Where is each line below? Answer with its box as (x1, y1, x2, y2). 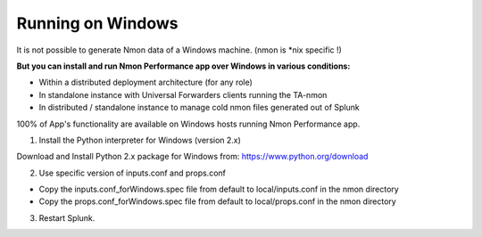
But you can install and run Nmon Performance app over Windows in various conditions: (16, 61, 351, 71)
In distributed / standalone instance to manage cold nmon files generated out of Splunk (38, 102, 361, 113)
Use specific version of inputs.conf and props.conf (38, 168, 227, 178)
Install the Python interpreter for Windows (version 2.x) (38, 135, 241, 145)
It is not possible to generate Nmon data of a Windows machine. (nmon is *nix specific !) (16, 45, 343, 55)
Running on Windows (16, 13, 179, 33)
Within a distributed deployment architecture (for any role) (38, 77, 253, 88)
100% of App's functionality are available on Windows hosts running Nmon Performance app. (16, 118, 361, 129)
